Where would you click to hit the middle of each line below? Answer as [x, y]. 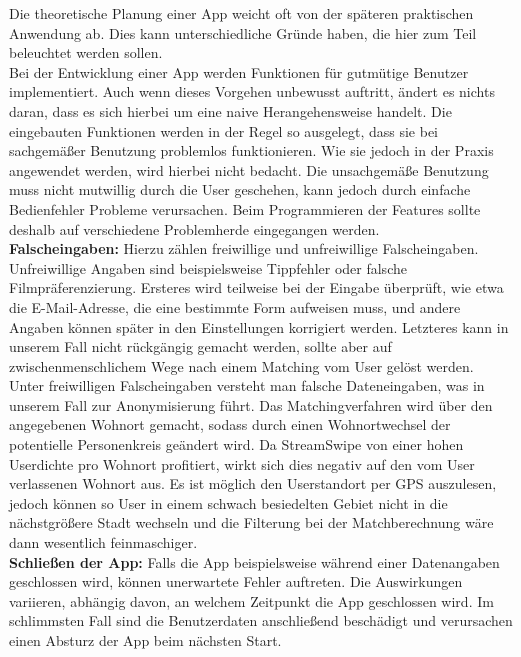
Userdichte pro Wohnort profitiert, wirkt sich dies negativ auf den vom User [242, 463]
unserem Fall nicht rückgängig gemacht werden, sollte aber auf [200, 346]
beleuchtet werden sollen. [86, 52]
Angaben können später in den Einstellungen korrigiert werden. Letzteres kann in [259, 326]
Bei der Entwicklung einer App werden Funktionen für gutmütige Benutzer [239, 71]
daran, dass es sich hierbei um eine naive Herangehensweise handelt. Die [230, 110]
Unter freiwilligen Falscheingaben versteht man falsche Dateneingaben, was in [247, 385]
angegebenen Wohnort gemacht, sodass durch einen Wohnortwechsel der [230, 424]
